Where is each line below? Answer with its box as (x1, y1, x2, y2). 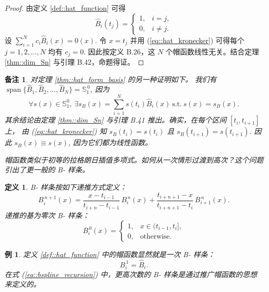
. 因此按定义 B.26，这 (83, 46, 156, 56)
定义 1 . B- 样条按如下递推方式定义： (5, 181, 127, 192)
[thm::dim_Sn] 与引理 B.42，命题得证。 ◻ (5, 56, 144, 67)
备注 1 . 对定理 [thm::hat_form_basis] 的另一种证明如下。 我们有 (5, 73, 217, 84)
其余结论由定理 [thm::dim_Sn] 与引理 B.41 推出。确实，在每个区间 (5, 114, 227, 125)
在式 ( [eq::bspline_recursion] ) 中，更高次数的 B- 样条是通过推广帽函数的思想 (5, 268, 257, 279)
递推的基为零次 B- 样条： (5, 209, 89, 220)
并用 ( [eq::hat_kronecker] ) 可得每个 (130, 34, 245, 45)
